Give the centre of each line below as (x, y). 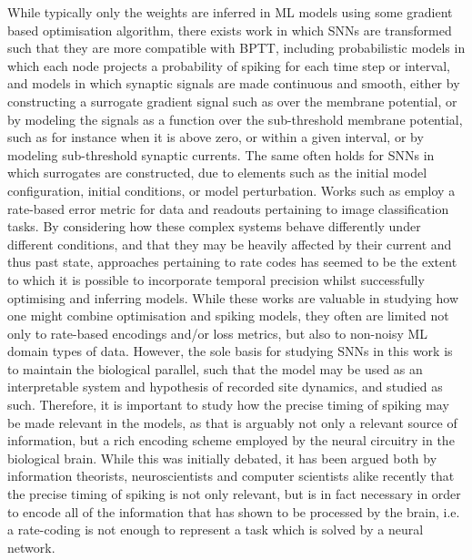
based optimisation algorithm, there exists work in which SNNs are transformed (230, 30)
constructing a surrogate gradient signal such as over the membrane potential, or (232, 101)
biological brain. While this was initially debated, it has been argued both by (222, 458)
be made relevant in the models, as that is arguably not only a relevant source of (232, 422)
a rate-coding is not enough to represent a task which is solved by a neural (216, 529)
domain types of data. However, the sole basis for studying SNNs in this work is (230, 351)
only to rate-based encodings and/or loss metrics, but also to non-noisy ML (218, 333)
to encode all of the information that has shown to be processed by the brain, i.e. (234, 511)
